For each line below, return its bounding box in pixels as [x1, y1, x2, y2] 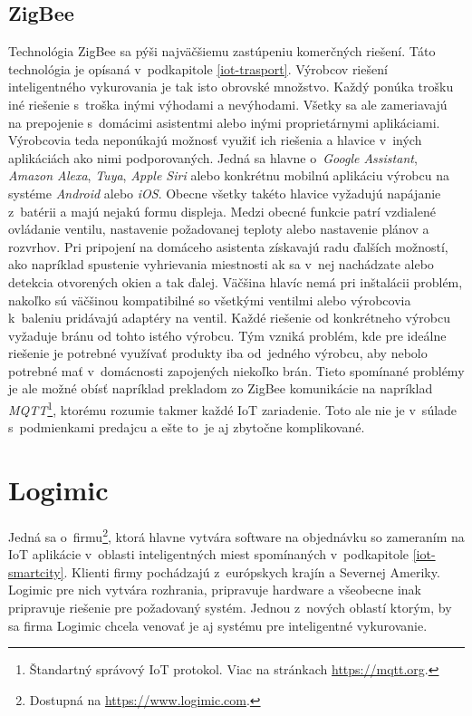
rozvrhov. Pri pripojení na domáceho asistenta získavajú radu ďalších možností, [8, 237, 448, 256]
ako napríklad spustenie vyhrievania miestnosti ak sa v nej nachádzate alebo [8, 255, 434, 274]
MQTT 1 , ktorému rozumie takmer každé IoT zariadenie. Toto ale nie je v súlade [8, 398, 458, 419]
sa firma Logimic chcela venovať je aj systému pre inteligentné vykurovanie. [8, 615, 428, 634]
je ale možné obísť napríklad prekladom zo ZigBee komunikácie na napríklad [8, 379, 433, 398]
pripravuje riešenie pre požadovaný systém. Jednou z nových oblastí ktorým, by [8, 598, 452, 617]
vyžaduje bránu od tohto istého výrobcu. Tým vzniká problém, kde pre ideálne [8, 325, 447, 344]
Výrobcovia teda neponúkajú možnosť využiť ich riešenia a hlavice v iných [8, 131, 422, 150]
